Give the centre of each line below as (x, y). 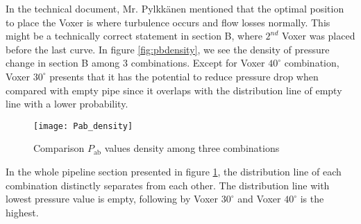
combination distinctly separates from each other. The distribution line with (168, 185)
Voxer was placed (318, 36)
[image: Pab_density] (83, 126)
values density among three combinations (192, 148)
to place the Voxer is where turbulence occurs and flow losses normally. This (168, 22)
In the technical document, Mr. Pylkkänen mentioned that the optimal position (175, 8)
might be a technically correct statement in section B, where (134, 36)
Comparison (59, 148)
